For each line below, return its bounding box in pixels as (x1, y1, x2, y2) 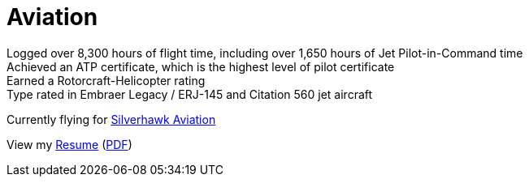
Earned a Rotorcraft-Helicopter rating (7, 73, 206, 87)
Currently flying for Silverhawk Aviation (7, 112, 216, 126)
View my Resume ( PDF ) (7, 137, 132, 151)
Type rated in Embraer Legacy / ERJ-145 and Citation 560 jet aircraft (7, 87, 373, 101)
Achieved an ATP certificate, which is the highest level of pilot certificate (7, 59, 395, 74)
